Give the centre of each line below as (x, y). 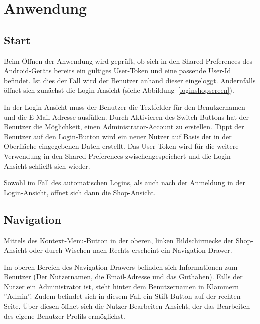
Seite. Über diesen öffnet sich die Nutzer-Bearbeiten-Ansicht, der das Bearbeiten (127, 306)
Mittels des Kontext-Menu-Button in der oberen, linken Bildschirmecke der (119, 240)
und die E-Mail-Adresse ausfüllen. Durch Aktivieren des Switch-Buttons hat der (126, 117)
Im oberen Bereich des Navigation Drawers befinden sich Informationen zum (121, 266)
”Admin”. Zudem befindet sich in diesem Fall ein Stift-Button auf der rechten (122, 296)
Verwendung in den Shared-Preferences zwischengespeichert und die (108, 156)
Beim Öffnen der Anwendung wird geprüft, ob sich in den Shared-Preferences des (128, 61)
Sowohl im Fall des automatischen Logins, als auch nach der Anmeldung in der (125, 182)
